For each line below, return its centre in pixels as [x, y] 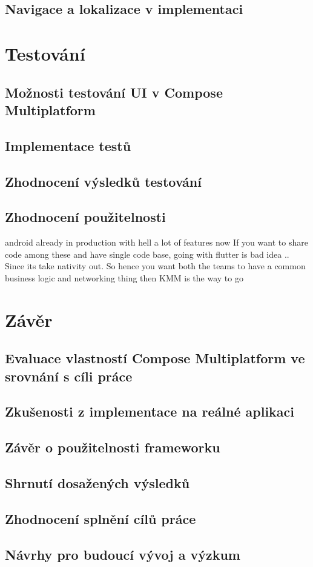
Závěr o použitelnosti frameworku [113, 447]
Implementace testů [68, 145]
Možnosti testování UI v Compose [114, 92]
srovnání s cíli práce [69, 376]
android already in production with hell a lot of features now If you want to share [156, 242]
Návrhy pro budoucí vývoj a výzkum [123, 554]
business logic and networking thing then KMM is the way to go [124, 277]
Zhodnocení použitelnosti [85, 217]
